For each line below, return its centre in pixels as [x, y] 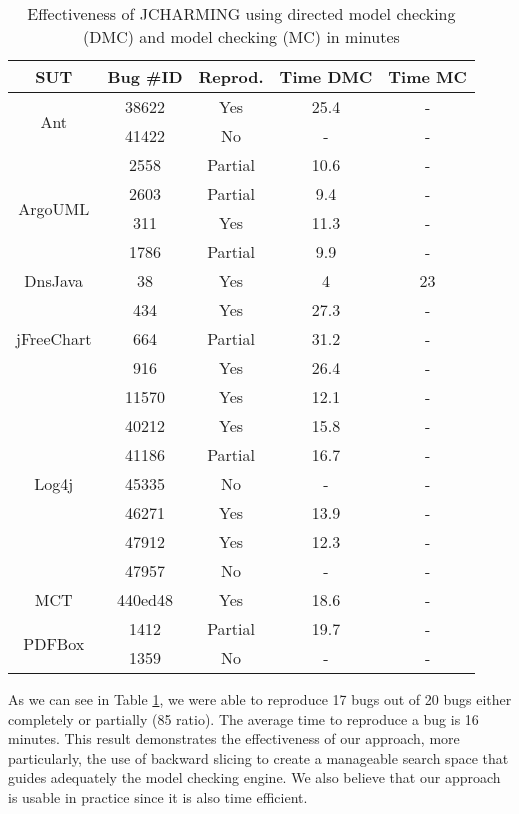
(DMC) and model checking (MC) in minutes [241, 36]
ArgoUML [54, 208]
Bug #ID [145, 76]
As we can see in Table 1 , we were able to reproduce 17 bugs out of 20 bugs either [260, 699]
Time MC [427, 76]
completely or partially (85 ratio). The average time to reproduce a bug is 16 [243, 718]
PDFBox [54, 643]
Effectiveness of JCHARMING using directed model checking [241, 13]
